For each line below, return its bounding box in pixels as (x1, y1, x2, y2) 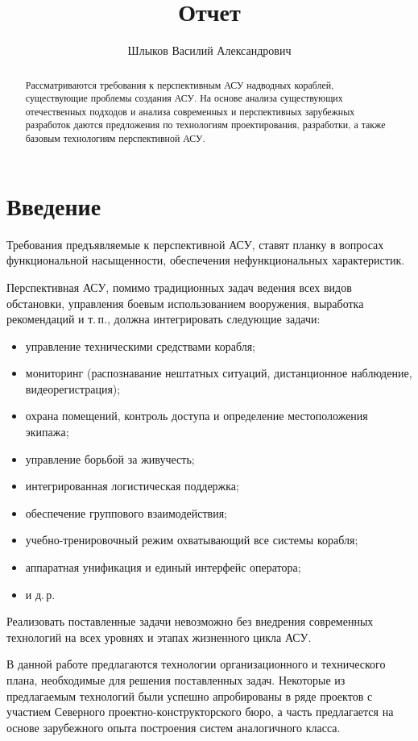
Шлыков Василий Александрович (127, 42, 292, 59)
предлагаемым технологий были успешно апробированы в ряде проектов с (6, 687, 373, 704)
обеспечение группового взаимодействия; (25, 504, 227, 521)
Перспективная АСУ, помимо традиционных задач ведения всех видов (6, 278, 352, 295)
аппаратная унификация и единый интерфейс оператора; (25, 559, 301, 576)
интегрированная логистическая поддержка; (25, 477, 239, 494)
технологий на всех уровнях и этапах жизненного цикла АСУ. (6, 628, 312, 645)
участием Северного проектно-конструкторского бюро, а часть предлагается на (6, 703, 394, 720)
